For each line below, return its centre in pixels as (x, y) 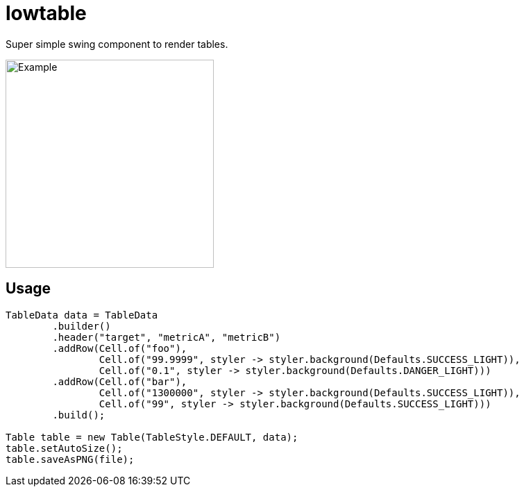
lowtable (46, 13)
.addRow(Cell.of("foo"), (120, 348)
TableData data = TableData (82, 315)
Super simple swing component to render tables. (117, 44)
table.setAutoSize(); (64, 448)
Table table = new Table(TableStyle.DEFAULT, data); (152, 437)
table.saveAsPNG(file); (70, 459)
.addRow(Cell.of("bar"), (120, 381)
